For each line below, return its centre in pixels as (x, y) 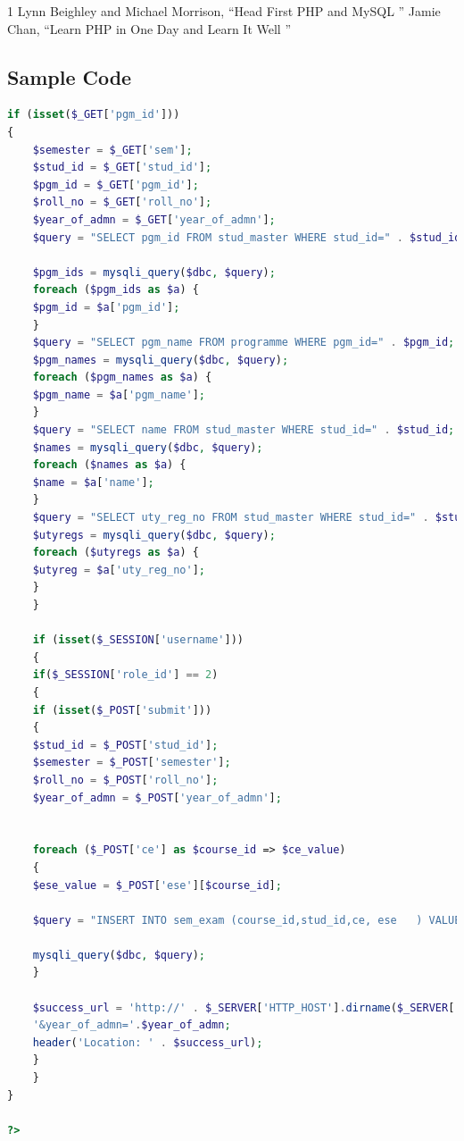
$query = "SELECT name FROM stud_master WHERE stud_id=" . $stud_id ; (244, 430)
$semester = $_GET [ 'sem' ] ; (112, 150)
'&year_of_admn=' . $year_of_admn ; (132, 1025)
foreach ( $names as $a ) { (109, 465)
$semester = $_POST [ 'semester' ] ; (132, 763)
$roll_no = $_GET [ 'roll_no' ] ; (122, 202)
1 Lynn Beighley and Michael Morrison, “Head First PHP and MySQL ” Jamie (224, 11)
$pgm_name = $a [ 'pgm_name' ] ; (119, 394)
